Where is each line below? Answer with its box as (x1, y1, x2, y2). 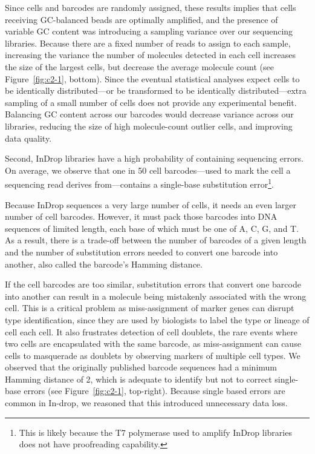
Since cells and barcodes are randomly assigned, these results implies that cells (5, 1, 296, 13)
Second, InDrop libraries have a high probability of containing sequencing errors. (5, 152, 304, 165)
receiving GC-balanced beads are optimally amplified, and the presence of (5, 13, 278, 25)
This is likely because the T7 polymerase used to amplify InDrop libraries (19, 426, 292, 438)
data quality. (5, 131, 52, 144)
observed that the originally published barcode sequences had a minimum (5, 361, 278, 373)
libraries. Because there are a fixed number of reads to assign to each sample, (5, 36, 291, 49)
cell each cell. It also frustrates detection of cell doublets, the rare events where (5, 325, 297, 338)
